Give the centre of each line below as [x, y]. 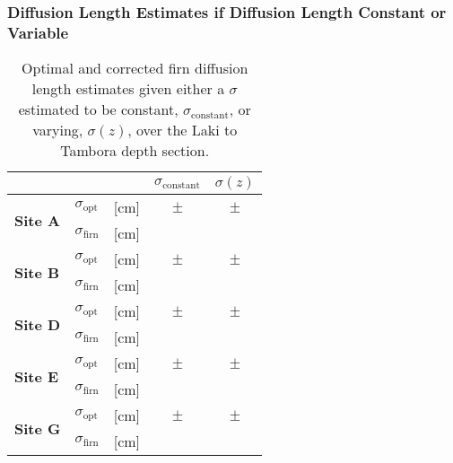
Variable [38, 32]
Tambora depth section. [135, 151]
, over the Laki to [183, 130]
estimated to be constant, [98, 109]
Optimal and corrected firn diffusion [135, 68]
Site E [37, 376]
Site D [38, 324]
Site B [37, 272]
